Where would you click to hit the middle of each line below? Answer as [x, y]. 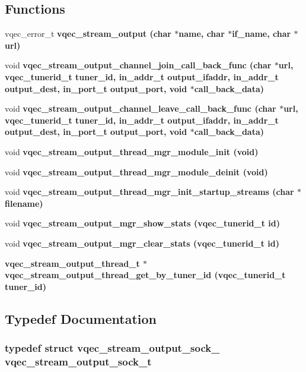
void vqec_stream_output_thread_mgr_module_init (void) [132, 151]
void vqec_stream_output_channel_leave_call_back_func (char [141, 108]
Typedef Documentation [81, 318]
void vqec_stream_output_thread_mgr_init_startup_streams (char [149, 192]
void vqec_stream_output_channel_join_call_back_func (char [138, 65]
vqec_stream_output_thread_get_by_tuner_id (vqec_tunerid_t [145, 275]
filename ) [24, 203]
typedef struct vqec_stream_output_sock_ [112, 348]
